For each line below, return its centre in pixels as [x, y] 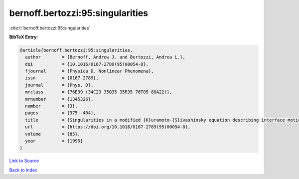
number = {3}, [52, 106]
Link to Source [24, 161]
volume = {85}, [53, 134]
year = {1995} [54, 141]
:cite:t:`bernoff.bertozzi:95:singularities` [50, 28]
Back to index [23, 170]
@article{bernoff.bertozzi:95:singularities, [76, 50]
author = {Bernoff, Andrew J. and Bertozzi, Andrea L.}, [105, 57]
